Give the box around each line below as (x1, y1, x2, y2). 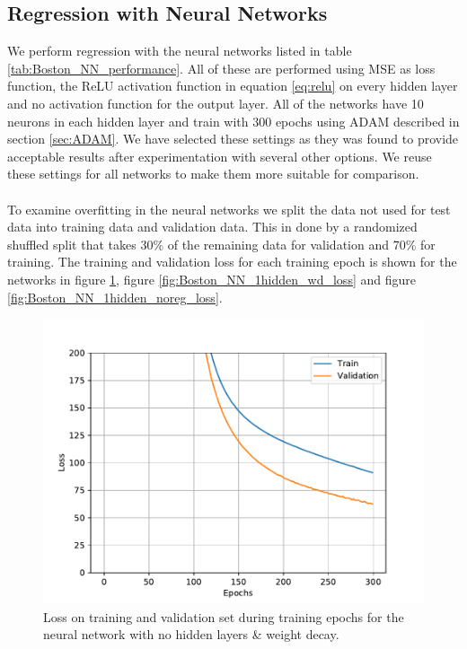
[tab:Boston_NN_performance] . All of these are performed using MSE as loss (7, 58, 436, 77)
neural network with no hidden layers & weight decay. (43, 625, 339, 644)
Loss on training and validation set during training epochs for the (43, 607, 404, 626)
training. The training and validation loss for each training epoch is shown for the (7, 252, 457, 271)
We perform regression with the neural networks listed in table (7, 41, 352, 60)
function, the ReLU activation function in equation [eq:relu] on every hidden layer (7, 76, 458, 95)
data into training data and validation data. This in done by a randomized (7, 217, 418, 236)
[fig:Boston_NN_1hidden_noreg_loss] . (7, 287, 223, 306)
